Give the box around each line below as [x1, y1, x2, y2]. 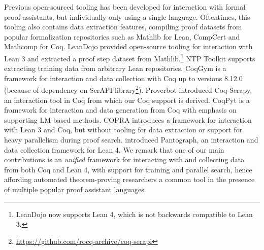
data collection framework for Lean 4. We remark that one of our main [4, 144, 224, 155]
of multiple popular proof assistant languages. [4, 184, 146, 194]
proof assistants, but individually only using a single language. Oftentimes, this [4, 11, 250, 22]
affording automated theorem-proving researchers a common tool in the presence [4, 174, 255, 185]
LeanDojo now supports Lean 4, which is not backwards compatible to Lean [16, 208, 253, 219]
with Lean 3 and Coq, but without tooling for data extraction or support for [4, 124, 243, 135]
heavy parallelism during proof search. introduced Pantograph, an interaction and [4, 134, 258, 145]
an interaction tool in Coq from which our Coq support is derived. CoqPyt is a [4, 94, 250, 105]
